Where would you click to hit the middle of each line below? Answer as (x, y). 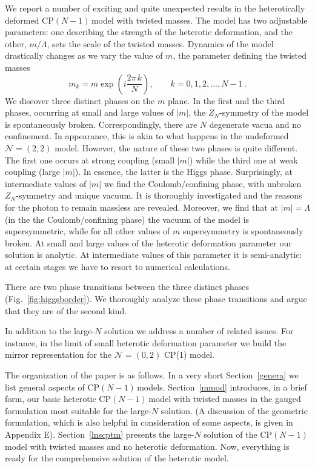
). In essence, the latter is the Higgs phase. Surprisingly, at (184, 172)
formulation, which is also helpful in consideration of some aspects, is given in (149, 422)
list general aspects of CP (52, 387)
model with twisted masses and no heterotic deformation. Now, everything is (147, 446)
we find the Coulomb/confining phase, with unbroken (203, 183)
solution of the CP (238, 434)
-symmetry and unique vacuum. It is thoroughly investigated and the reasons (159, 195)
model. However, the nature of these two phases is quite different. (176, 147)
